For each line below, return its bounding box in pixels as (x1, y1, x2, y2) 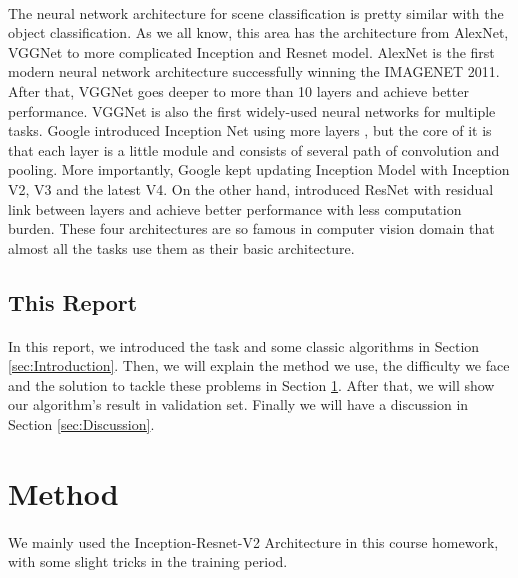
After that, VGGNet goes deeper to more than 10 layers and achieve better (8, 80, 469, 101)
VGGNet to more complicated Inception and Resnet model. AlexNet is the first (8, 41, 495, 62)
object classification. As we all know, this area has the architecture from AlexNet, (8, 22, 509, 43)
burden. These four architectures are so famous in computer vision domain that (8, 218, 495, 239)
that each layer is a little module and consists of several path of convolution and (8, 139, 500, 160)
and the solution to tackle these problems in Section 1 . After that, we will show (8, 374, 495, 395)
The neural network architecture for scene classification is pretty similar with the (8, 2, 504, 23)
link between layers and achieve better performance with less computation (8, 198, 462, 219)
